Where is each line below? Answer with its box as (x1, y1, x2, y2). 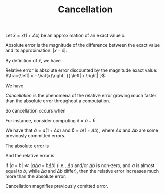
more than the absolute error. (5, 173, 67, 179)
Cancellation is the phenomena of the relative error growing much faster (5, 93, 157, 99)
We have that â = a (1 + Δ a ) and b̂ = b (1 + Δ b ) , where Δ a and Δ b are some (5, 127, 158, 133)
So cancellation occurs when (5, 108, 66, 114)
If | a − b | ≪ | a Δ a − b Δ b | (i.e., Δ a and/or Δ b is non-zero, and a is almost (5, 162, 155, 169)
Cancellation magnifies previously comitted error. (5, 183, 108, 189)
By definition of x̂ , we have (5, 58, 61, 64)
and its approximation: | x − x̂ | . (5, 47, 68, 54)
